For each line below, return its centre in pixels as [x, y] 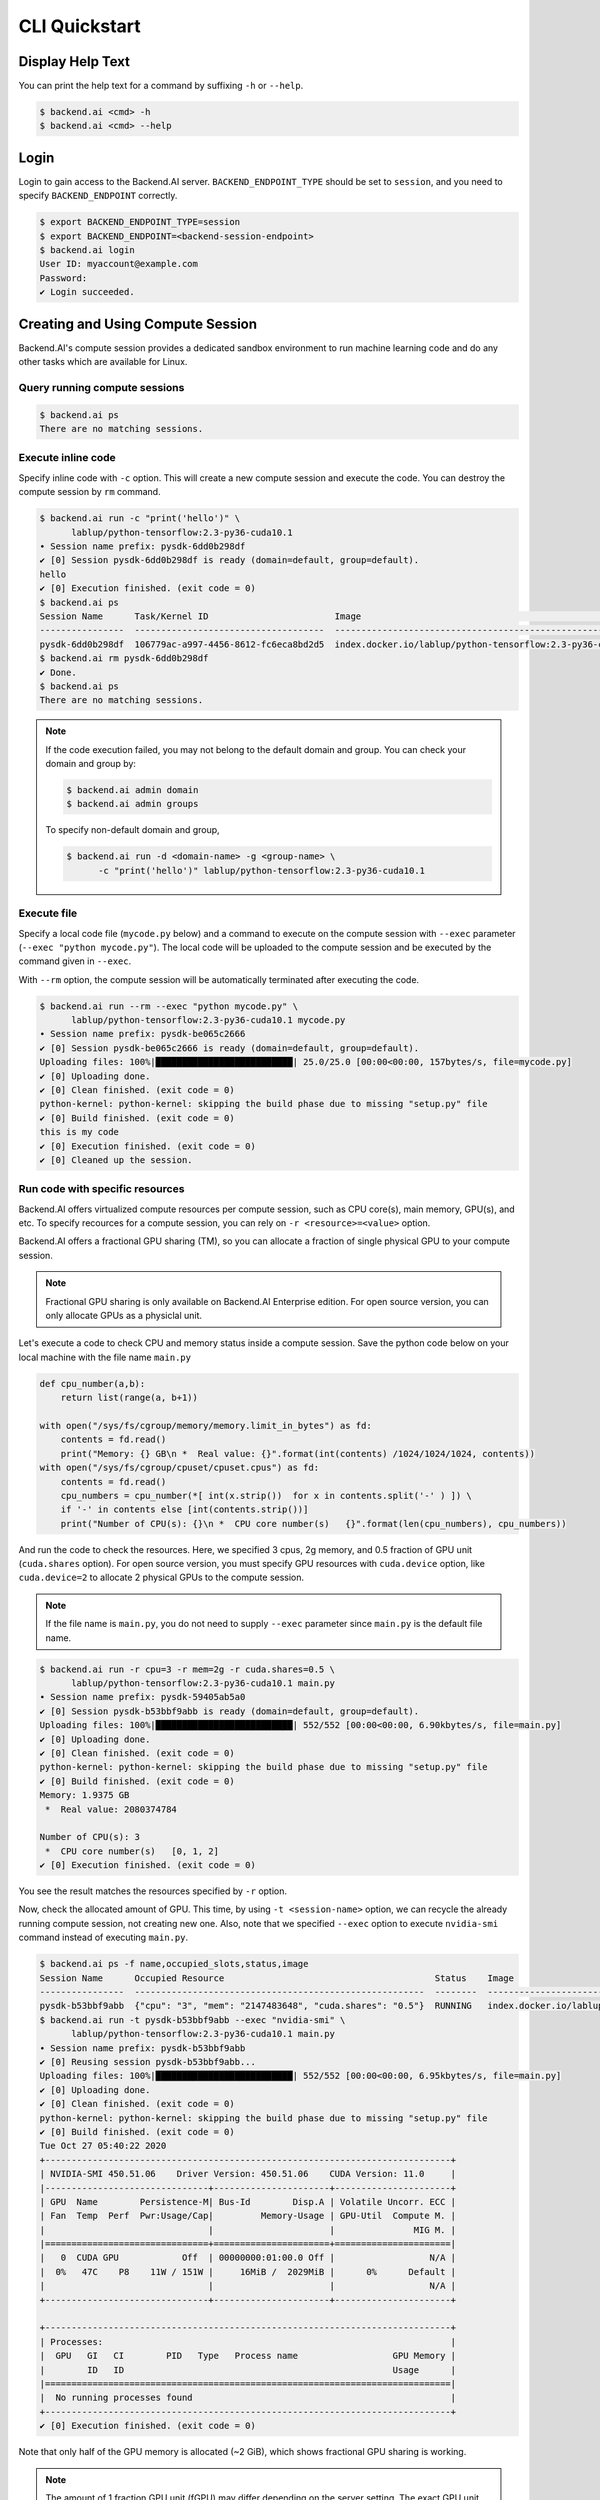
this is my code [79, 1132]
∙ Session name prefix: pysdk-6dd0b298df [142, 546]
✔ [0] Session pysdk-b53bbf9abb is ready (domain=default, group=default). [229, 1711]
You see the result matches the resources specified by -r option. [153, 1891]
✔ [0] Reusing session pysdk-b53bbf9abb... [148, 2061]
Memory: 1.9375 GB [84, 1795]
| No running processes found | [248, 2398]
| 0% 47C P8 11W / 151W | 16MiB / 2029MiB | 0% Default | [248, 2271]
